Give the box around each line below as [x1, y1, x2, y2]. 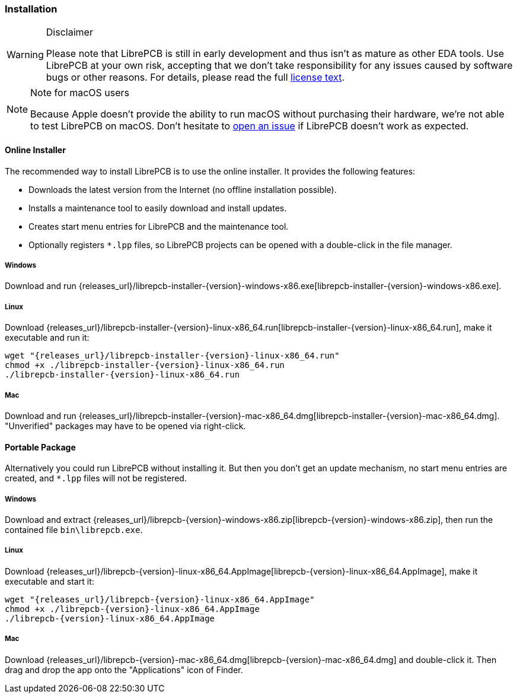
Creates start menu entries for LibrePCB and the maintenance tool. [28, 221, 289, 231]
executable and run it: [5, 332, 90, 343]
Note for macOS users [30, 87, 130, 99]
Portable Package [5, 442, 76, 452]
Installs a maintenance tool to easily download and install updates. [28, 202, 287, 213]
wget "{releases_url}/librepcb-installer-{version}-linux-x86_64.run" [5, 351, 340, 361]
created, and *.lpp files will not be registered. [5, 473, 187, 484]
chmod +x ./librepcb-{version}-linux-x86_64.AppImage [5, 604, 260, 614]
